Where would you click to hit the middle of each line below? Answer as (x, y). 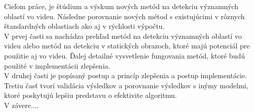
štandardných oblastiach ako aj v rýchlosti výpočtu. (84, 26)
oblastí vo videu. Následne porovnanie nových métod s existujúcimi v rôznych (124, 16)
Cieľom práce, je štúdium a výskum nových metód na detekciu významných (121, 6)
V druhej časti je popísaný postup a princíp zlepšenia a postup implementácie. (125, 75)
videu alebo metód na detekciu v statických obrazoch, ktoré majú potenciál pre (127, 46)
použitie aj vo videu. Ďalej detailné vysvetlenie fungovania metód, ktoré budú (124, 55)
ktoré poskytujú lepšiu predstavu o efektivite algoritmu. (91, 95)
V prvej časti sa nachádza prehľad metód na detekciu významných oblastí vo (123, 36)
